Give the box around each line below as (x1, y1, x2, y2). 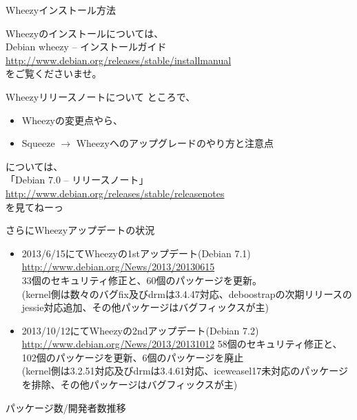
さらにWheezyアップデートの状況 (6, 223, 155, 237)
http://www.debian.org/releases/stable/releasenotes (6, 186, 225, 200)
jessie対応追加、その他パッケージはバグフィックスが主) (21, 300, 269, 314)
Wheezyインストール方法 (6, 3, 116, 17)
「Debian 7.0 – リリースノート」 (6, 172, 149, 187)
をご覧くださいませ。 (6, 66, 102, 81)
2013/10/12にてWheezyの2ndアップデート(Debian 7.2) (21, 323, 259, 337)
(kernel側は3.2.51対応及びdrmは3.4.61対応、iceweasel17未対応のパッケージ (21, 363, 348, 378)
